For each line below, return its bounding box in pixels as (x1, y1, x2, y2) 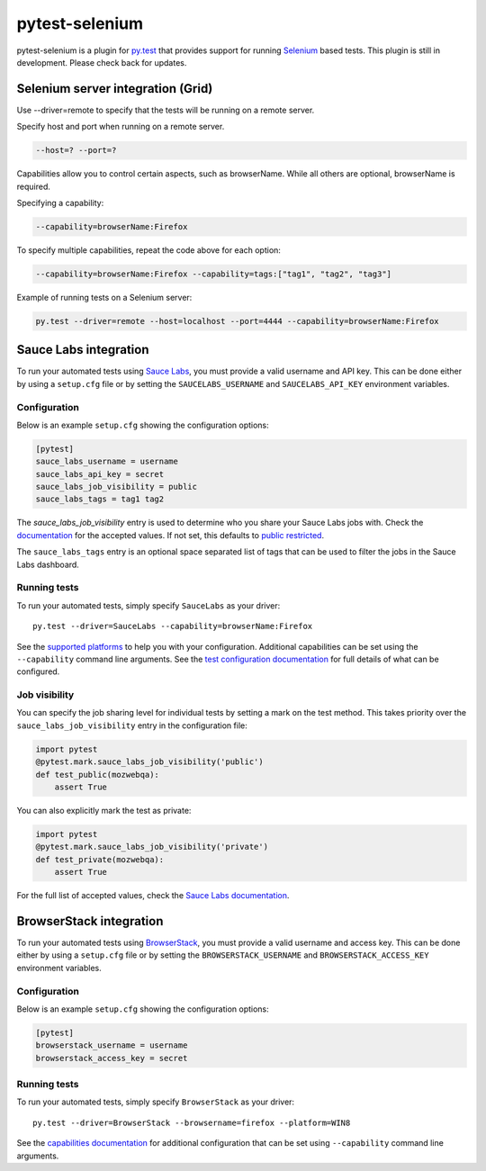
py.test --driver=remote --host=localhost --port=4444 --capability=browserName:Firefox (35, 316, 440, 326)
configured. (16, 666, 60, 677)
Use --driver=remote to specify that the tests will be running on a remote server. (16, 104, 315, 115)
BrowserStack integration (16, 914, 164, 929)
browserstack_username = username (35, 1040, 188, 1050)
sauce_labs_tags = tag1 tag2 (35, 494, 165, 504)
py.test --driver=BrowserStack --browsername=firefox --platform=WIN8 (32, 1117, 351, 1128)
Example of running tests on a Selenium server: (16, 292, 193, 302)
